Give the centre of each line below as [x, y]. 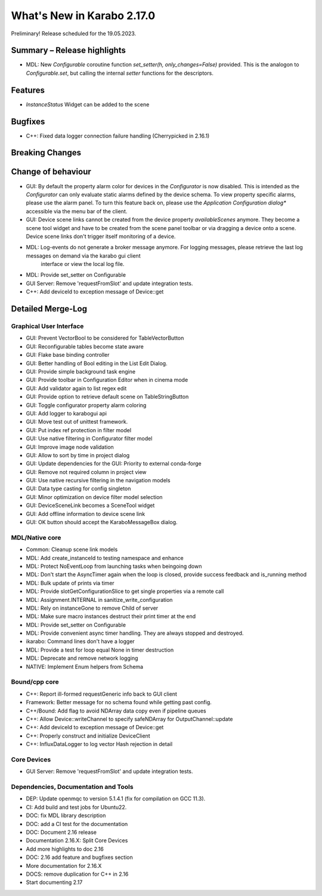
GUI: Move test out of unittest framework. [77, 422]
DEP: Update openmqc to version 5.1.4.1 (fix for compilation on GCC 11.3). [116, 799]
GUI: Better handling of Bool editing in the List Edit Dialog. [97, 363]
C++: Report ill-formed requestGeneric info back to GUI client [101, 694]
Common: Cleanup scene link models [72, 549]
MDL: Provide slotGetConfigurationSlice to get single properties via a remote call [125, 591]
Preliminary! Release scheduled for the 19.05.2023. [74, 33]
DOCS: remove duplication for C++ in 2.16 [77, 874]
